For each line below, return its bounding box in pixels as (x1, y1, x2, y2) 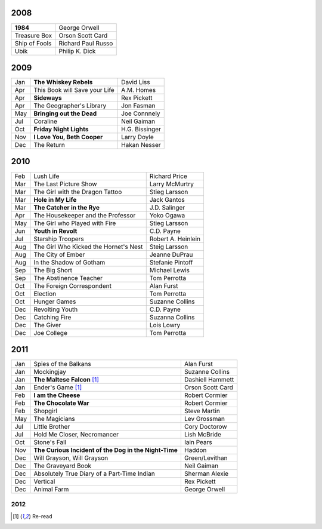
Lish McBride (184, 430, 222, 439)
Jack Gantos (149, 195, 185, 204)
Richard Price (149, 172, 187, 180)
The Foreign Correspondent (33, 281, 112, 290)
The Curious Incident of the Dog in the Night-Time (33, 446, 178, 454)
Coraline (33, 117, 58, 125)
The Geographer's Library (33, 102, 107, 110)
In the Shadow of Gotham (33, 258, 106, 266)
